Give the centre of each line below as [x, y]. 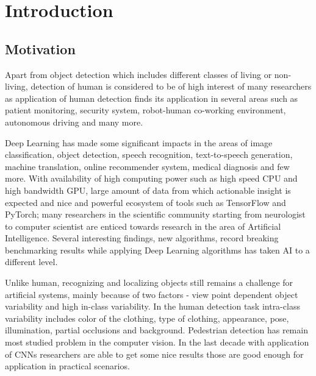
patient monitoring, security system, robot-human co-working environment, [145, 110]
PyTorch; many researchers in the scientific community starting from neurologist [155, 214]
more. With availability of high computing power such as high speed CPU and [151, 178]
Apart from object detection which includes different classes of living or [138, 74]
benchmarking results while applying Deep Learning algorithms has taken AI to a [157, 250]
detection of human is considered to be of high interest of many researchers [171, 86]
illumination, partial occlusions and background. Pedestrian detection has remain [156, 330]
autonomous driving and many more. [74, 122]
